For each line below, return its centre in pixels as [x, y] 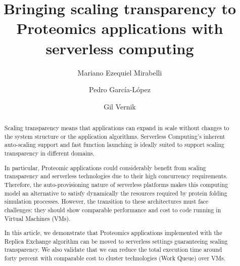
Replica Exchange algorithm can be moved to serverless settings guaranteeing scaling [116, 241]
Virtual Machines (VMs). [37, 218]
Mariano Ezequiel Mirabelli [120, 72]
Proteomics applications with [120, 28]
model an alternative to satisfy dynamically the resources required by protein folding [116, 193]
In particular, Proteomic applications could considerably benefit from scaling [105, 167]
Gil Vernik [120, 106]
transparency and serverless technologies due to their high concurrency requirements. [116, 176]
